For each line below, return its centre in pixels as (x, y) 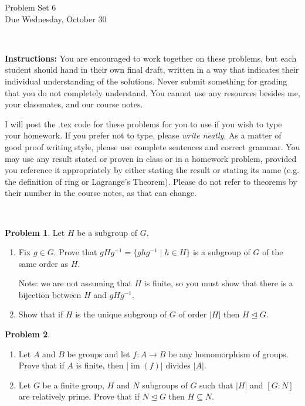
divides (178, 365)
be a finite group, (74, 385)
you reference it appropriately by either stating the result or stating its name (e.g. (152, 170)
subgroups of (165, 385)
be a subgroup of (107, 232)
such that (216, 385)
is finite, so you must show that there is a (218, 283)
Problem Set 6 (30, 7)
